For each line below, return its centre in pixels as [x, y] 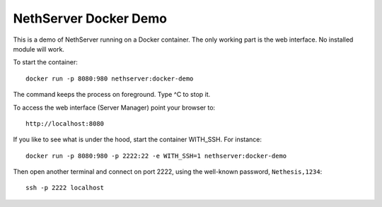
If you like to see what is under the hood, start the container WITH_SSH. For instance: [137, 140]
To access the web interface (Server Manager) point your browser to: [114, 107]
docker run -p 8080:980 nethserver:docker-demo [110, 78]
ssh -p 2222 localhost [65, 188]
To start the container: [45, 62]
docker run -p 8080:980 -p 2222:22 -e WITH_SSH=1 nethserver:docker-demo [156, 156]
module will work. [39, 49]
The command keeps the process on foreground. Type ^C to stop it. [112, 95]
